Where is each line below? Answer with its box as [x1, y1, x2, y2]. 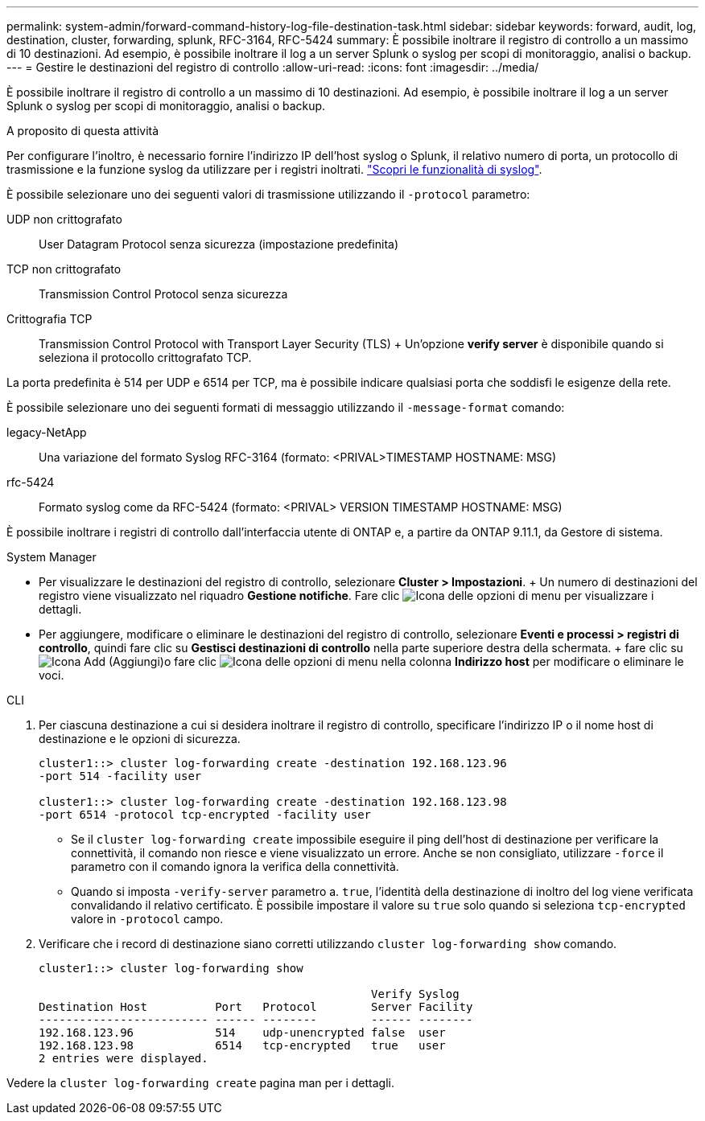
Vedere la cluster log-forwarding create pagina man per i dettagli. [6, 1076, 394, 1090]
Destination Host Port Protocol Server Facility [39, 1000, 473, 1013]
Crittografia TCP [6, 312, 93, 326]
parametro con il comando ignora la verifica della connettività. [71, 860, 399, 873]
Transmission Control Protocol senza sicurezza [39, 287, 288, 301]
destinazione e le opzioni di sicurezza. [39, 732, 241, 745]
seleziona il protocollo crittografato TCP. [39, 351, 252, 364]
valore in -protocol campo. [71, 912, 224, 926]
